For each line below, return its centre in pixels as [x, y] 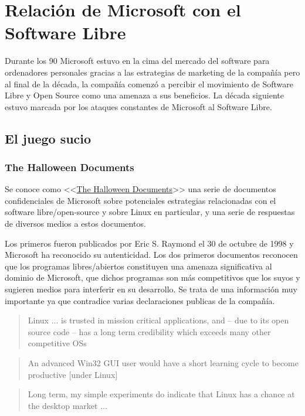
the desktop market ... [67, 405]
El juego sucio [48, 138]
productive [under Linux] [73, 374]
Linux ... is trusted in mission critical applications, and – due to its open [158, 320]
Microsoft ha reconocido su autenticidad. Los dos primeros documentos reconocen [151, 255]
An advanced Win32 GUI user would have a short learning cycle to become [163, 363]
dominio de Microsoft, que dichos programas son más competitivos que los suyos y [152, 277]
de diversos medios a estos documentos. [75, 224]
